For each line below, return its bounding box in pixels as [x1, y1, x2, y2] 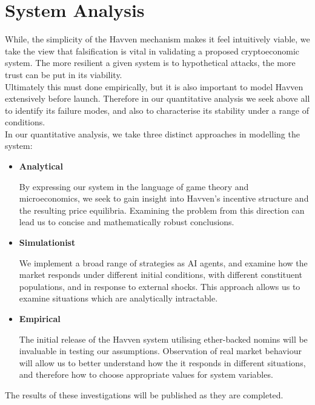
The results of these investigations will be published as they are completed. [5, 388, 283, 401]
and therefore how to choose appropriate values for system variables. [19, 368, 273, 381]
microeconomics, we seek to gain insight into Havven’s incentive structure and [19, 192, 309, 205]
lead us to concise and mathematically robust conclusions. [19, 216, 234, 228]
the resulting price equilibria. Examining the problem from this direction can [19, 203, 305, 216]
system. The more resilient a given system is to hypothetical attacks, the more [5, 56, 296, 69]
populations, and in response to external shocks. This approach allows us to [19, 280, 300, 292]
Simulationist [19, 236, 76, 249]
